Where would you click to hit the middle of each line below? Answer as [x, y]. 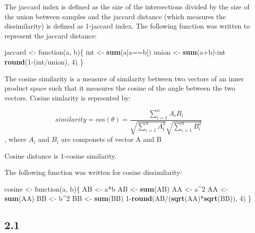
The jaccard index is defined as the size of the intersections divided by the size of [127, 6]
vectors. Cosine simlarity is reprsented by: [68, 97]
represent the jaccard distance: [51, 35]
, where [16, 139]
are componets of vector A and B [111, 139]
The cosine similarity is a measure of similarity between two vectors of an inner [124, 78]
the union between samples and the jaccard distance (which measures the [115, 16]
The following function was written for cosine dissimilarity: [93, 172]
